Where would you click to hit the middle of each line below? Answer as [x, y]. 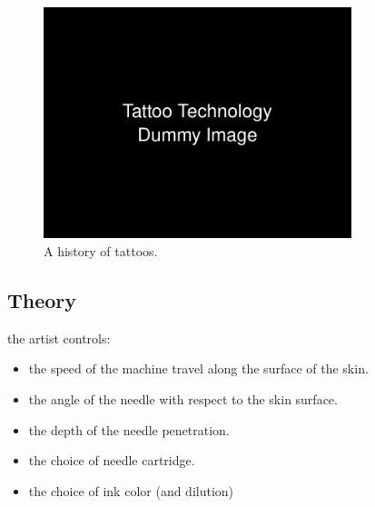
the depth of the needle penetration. [129, 429]
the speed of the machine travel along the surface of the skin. [198, 368]
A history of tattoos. [101, 250]
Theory [42, 299]
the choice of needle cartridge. [112, 460]
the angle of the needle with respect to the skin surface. [183, 398]
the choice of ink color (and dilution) [131, 490]
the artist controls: [59, 338]
